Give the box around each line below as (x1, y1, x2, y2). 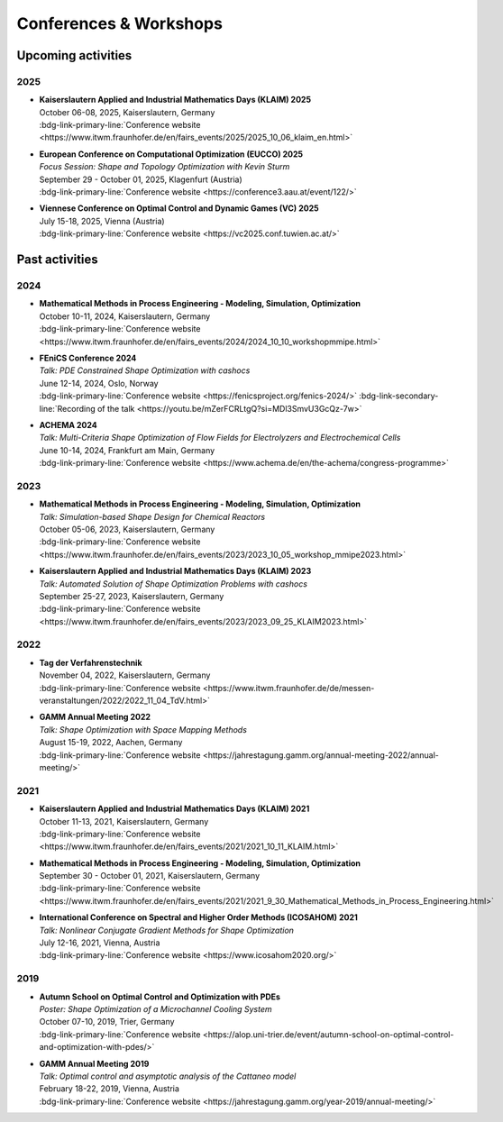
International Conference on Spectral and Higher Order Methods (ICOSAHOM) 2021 (39, 912, 358, 923)
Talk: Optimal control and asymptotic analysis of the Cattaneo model (39, 1071, 297, 1081)
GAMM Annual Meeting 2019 (39, 1058, 150, 1069)
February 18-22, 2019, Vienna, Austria (39, 1083, 180, 1094)
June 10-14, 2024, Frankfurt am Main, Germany (39, 444, 215, 455)
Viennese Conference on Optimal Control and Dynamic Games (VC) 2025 (39, 203, 319, 214)
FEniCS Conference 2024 (39, 352, 137, 363)
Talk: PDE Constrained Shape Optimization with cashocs (39, 365, 251, 376)
